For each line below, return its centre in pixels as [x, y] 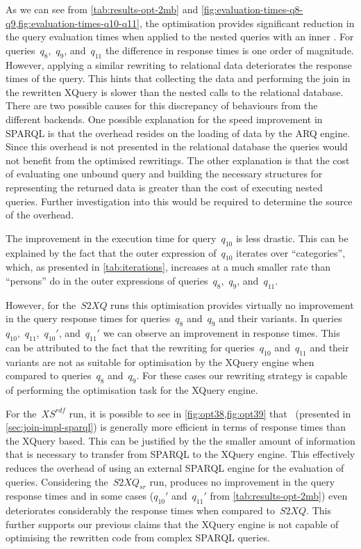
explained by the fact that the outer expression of [111, 252]
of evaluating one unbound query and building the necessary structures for [164, 174]
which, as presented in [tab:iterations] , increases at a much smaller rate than [168, 267]
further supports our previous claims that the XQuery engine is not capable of [172, 524]
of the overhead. [40, 215]
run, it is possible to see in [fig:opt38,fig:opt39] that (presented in [210, 413]
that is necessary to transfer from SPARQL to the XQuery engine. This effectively [180, 454]
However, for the [41, 304]
